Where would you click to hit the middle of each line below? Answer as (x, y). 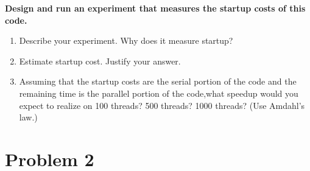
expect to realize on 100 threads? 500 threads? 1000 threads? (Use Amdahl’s (162, 105)
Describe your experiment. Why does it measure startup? (126, 40)
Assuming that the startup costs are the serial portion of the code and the (158, 81)
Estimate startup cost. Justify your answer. (100, 61)
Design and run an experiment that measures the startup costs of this (155, 8)
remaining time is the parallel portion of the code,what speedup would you (159, 93)
